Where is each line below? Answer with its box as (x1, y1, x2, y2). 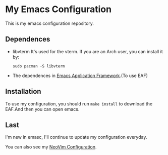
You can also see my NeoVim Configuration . (5, 144, 97, 150)
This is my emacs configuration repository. (5, 20, 94, 26)
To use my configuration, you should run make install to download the (5, 100, 153, 107)
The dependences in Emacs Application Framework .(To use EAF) (12, 72, 148, 79)
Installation (5, 87, 41, 96)
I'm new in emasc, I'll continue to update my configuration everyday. (5, 134, 147, 140)
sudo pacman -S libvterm (12, 63, 65, 69)
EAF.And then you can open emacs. (5, 106, 80, 112)
